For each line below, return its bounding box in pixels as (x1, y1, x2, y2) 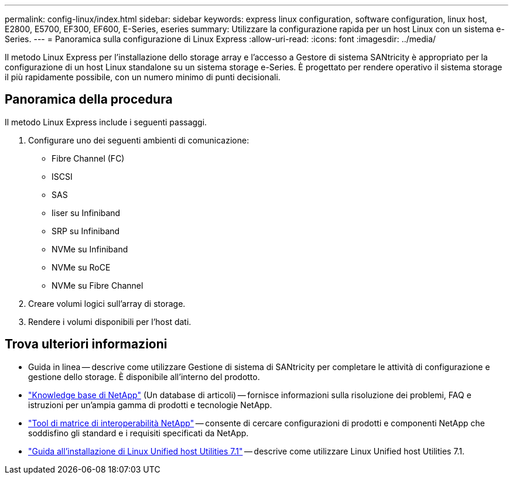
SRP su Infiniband (52, 225, 120, 236)
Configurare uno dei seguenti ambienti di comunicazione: (28, 135, 249, 145)
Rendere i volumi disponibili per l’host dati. (28, 316, 191, 327)
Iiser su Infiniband (52, 207, 121, 218)
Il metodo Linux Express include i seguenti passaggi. (5, 117, 207, 127)
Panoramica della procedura (5, 92, 173, 107)
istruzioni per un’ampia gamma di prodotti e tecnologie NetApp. (28, 399, 272, 410)
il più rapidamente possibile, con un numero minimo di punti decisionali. (5, 72, 281, 82)
